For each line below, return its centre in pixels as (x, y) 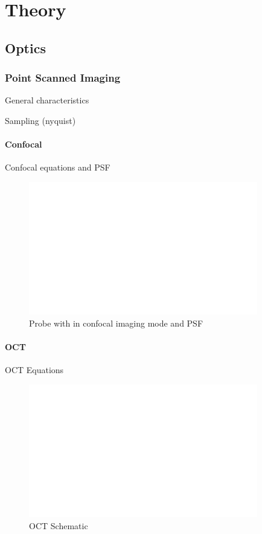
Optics (25, 47)
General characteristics (47, 100)
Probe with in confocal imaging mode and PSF (116, 323)
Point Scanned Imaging (63, 78)
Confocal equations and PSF (58, 167)
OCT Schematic (59, 525)
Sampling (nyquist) (40, 120)
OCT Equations (34, 370)
